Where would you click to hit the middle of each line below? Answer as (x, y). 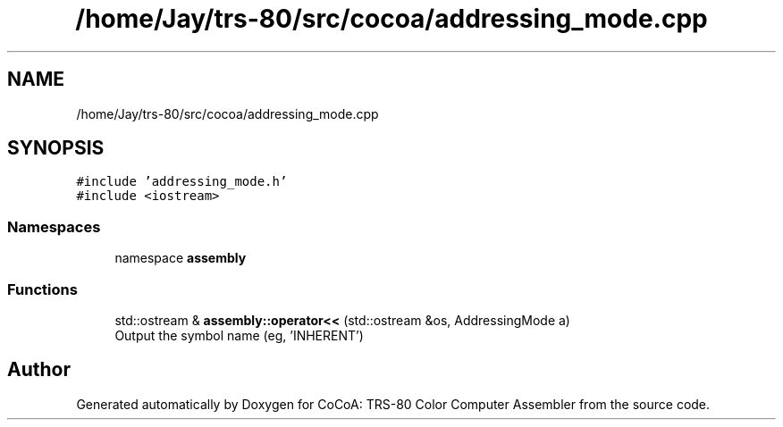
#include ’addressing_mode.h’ (182, 182)
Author (39, 370)
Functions (42, 289)
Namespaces (54, 226)
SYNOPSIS (56, 148)
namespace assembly (181, 258)
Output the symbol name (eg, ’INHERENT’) (239, 335)
